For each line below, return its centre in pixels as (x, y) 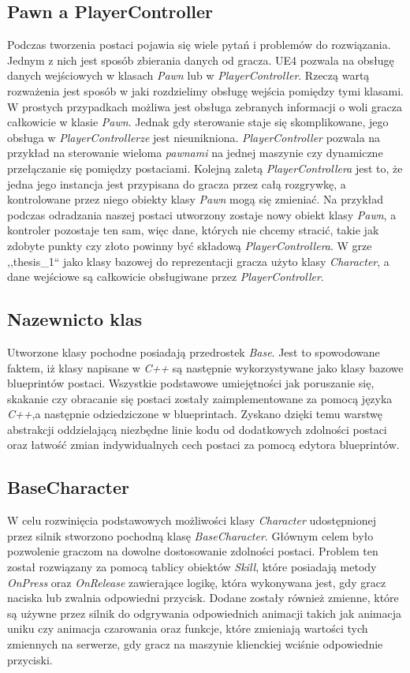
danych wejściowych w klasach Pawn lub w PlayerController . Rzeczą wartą (188, 75)
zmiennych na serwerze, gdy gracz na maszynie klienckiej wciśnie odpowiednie (195, 644)
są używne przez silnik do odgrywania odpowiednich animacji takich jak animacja (204, 613)
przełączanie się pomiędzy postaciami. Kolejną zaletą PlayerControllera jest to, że (205, 168)
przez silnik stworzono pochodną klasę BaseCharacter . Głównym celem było (190, 535)
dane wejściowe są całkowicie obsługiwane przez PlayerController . (166, 277)
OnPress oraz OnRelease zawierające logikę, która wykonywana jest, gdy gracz (197, 582)
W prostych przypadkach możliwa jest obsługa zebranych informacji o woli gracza (205, 106)
